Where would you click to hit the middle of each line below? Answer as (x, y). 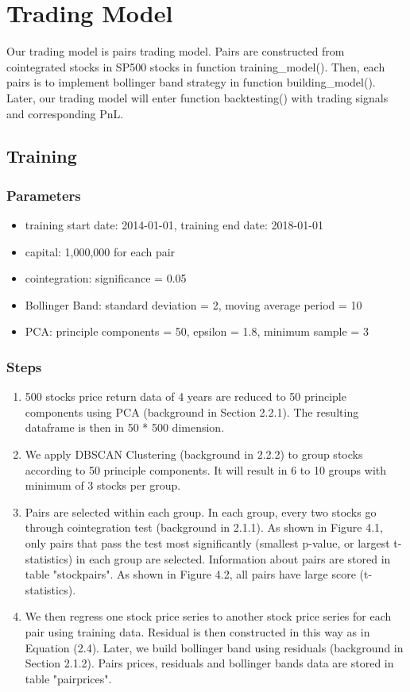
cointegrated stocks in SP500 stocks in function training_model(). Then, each (196, 66)
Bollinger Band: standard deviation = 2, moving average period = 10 (193, 304)
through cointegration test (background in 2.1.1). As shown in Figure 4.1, (204, 527)
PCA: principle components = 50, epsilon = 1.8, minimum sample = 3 (197, 331)
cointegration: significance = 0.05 (106, 278)
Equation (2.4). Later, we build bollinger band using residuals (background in (214, 647)
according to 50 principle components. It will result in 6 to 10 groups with (206, 469)
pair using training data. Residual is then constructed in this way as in (197, 632)
